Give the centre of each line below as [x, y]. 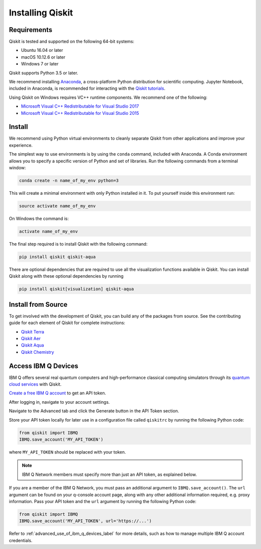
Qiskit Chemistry [37, 352]
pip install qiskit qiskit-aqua [58, 257]
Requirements [31, 30]
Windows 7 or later [40, 64]
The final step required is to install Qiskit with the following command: [78, 244]
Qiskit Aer [31, 338]
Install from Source [38, 305]
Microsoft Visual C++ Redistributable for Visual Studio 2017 [80, 106]
